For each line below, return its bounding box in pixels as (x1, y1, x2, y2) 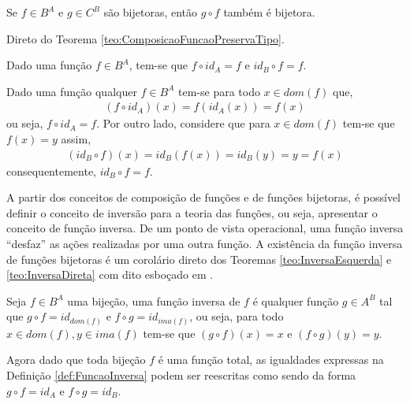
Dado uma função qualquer (6, 83, 137, 99)
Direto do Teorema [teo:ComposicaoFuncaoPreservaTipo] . (6, 30, 285, 46)
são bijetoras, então (103, 4, 198, 20)
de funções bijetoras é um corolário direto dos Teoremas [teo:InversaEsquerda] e (6, 250, 392, 267)
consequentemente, (6, 162, 97, 179)
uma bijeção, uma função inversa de (67, 292, 240, 309)
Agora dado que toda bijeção (6, 351, 146, 368)
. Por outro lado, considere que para (96, 115, 270, 132)
